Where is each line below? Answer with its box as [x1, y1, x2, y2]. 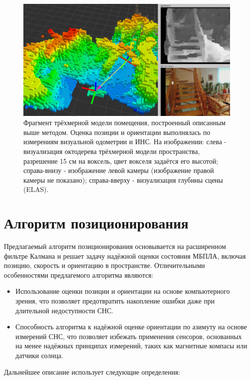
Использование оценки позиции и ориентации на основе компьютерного [15, 286, 230, 296]
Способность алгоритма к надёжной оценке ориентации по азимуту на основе [15, 322, 247, 332]
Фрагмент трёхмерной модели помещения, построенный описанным [23, 117, 226, 128]
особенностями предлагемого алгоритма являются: [4, 269, 154, 280]
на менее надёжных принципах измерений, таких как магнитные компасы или [15, 341, 248, 351]
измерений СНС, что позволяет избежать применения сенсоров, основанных [15, 331, 242, 341]
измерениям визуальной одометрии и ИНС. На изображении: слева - [23, 136, 227, 147]
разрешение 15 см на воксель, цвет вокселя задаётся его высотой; [23, 155, 218, 166]
